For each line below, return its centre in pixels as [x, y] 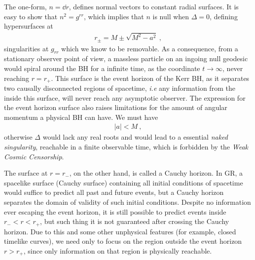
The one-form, [25, 6]
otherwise [18, 137]
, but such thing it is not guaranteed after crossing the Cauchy [135, 221]
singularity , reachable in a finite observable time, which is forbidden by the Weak [126, 146]
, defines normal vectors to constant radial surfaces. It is [154, 6]
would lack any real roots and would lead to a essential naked [135, 137]
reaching [17, 78]
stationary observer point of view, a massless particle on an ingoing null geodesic [126, 58]
